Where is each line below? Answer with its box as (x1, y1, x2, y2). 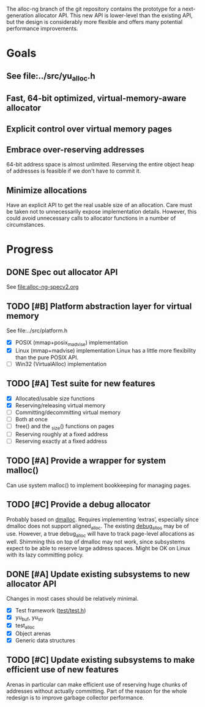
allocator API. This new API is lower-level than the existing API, (34, 12, 193, 19)
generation (6, 12, 34, 19)
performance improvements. (6, 25, 78, 32)
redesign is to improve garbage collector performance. (6, 693, 145, 701)
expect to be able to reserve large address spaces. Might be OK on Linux (6, 545, 191, 552)
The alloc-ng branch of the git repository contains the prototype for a (6, 6, 181, 12)
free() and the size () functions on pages (15, 422, 114, 431)
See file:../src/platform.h (6, 327, 68, 334)
